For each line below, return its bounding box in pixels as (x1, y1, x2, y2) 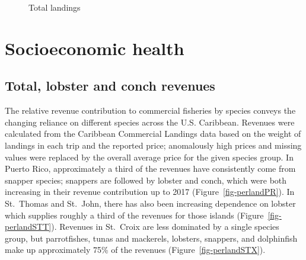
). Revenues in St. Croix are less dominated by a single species (51, 220, 279, 233)
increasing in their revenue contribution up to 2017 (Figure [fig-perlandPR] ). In (5, 185, 295, 198)
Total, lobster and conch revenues (5, 76, 215, 95)
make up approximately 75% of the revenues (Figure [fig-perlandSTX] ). (5, 243, 266, 256)
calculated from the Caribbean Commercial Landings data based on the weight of (5, 127, 301, 140)
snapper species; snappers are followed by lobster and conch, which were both (5, 174, 287, 186)
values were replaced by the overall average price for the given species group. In (5, 150, 294, 163)
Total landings (28, 1, 81, 13)
